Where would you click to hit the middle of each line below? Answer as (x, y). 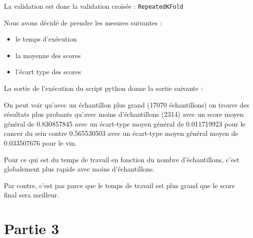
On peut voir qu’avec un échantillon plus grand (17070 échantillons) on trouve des (127, 104)
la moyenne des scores (48, 55)
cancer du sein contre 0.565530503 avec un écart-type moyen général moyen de (121, 133)
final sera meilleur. (31, 195)
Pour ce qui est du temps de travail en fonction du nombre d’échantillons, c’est (122, 159)
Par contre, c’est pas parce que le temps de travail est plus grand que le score (119, 185)
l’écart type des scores (48, 72)
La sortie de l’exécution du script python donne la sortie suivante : (103, 88)
